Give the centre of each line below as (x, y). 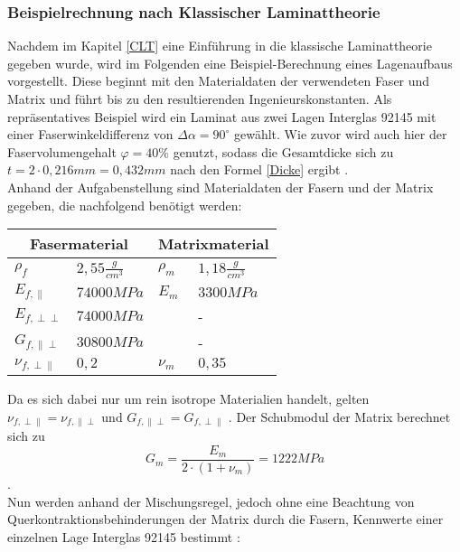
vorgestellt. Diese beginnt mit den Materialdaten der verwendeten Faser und (219, 81)
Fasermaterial (79, 244)
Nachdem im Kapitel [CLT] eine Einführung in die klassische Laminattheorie (220, 46)
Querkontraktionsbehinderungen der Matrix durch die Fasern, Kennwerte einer (225, 519)
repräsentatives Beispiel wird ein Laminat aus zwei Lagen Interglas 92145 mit (222, 116)
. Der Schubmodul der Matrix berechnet (339, 416)
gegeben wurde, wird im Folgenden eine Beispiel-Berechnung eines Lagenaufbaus (230, 63)
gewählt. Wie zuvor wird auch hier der (341, 134)
